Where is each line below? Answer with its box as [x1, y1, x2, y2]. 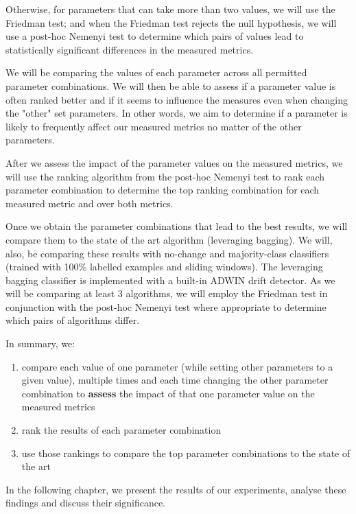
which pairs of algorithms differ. [5, 313, 140, 327]
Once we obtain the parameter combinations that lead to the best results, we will [5, 219, 348, 233]
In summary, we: [5, 336, 75, 351]
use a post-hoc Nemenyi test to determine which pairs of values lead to [5, 29, 304, 43]
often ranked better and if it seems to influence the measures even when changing [5, 92, 348, 106]
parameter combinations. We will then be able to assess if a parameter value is [5, 78, 336, 93]
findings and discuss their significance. [5, 495, 166, 510]
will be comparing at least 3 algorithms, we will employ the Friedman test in [5, 286, 328, 301]
